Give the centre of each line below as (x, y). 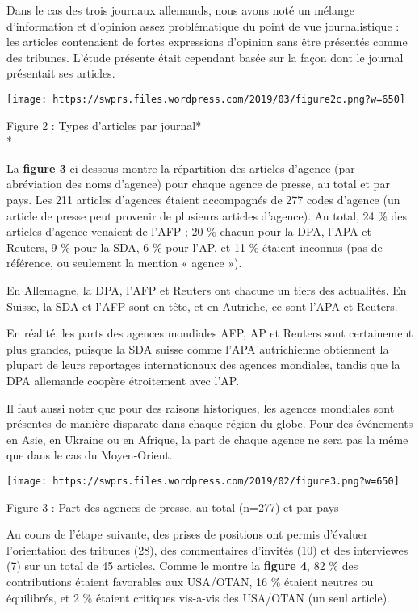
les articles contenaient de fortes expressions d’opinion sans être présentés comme (207, 42)
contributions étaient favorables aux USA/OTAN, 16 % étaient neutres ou (190, 581)
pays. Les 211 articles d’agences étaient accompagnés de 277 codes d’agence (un (203, 199)
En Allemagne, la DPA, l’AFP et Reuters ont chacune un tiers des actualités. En (207, 289)
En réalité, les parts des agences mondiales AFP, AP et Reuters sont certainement (210, 333)
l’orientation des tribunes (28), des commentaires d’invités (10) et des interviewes (207, 549)
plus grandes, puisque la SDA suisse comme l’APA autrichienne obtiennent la (198, 348)
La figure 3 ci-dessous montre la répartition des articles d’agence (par (181, 168)
